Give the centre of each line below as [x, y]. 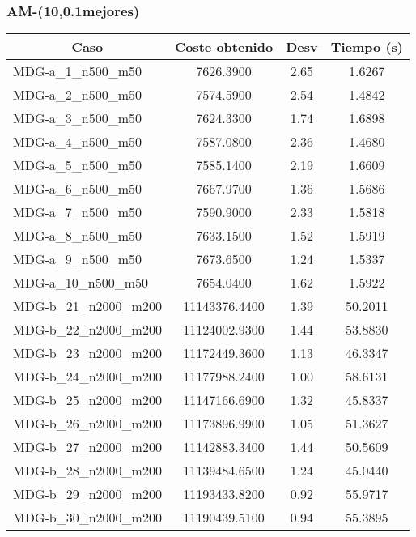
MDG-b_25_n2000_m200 [87, 400]
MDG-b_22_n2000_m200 [87, 330]
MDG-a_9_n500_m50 [78, 259]
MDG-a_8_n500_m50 [78, 236]
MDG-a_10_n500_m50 [81, 283]
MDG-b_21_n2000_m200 [87, 306]
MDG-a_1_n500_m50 [78, 71]
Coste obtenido [224, 47]
